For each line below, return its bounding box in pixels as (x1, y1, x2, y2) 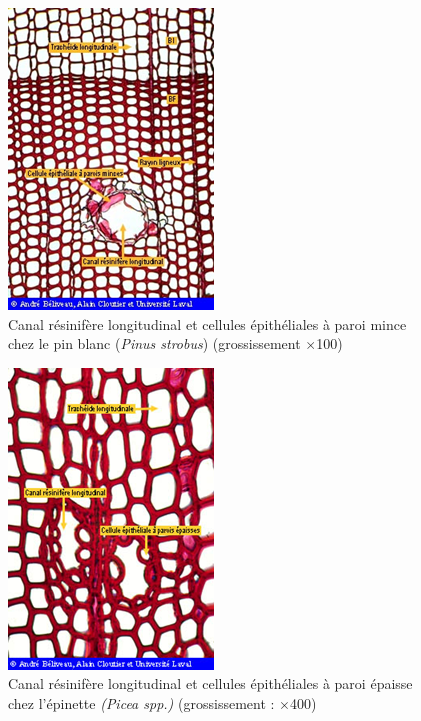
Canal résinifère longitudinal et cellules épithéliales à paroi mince (8, 313, 407, 334)
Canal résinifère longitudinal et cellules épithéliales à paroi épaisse (8, 673, 413, 694)
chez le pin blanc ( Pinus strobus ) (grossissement (8, 333, 301, 354)
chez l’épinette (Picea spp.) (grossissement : (8, 692, 275, 713)
